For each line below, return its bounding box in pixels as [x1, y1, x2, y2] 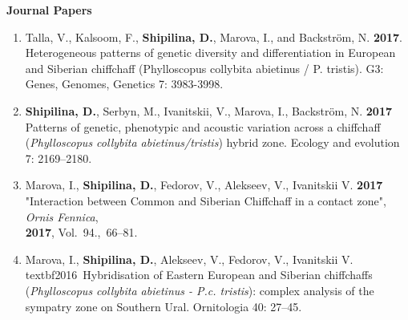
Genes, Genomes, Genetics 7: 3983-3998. [25, 75, 224, 92]
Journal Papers [6, 2, 92, 18]
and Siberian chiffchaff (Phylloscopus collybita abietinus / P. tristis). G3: [25, 59, 384, 76]
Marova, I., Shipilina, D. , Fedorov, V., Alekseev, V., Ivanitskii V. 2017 [25, 176, 383, 193]
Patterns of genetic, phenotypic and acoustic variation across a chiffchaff [25, 118, 381, 135]
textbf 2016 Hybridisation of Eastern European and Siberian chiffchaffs [25, 266, 373, 283]
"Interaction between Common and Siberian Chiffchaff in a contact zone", [25, 192, 386, 209]
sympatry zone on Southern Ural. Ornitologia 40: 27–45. [25, 298, 302, 314]
